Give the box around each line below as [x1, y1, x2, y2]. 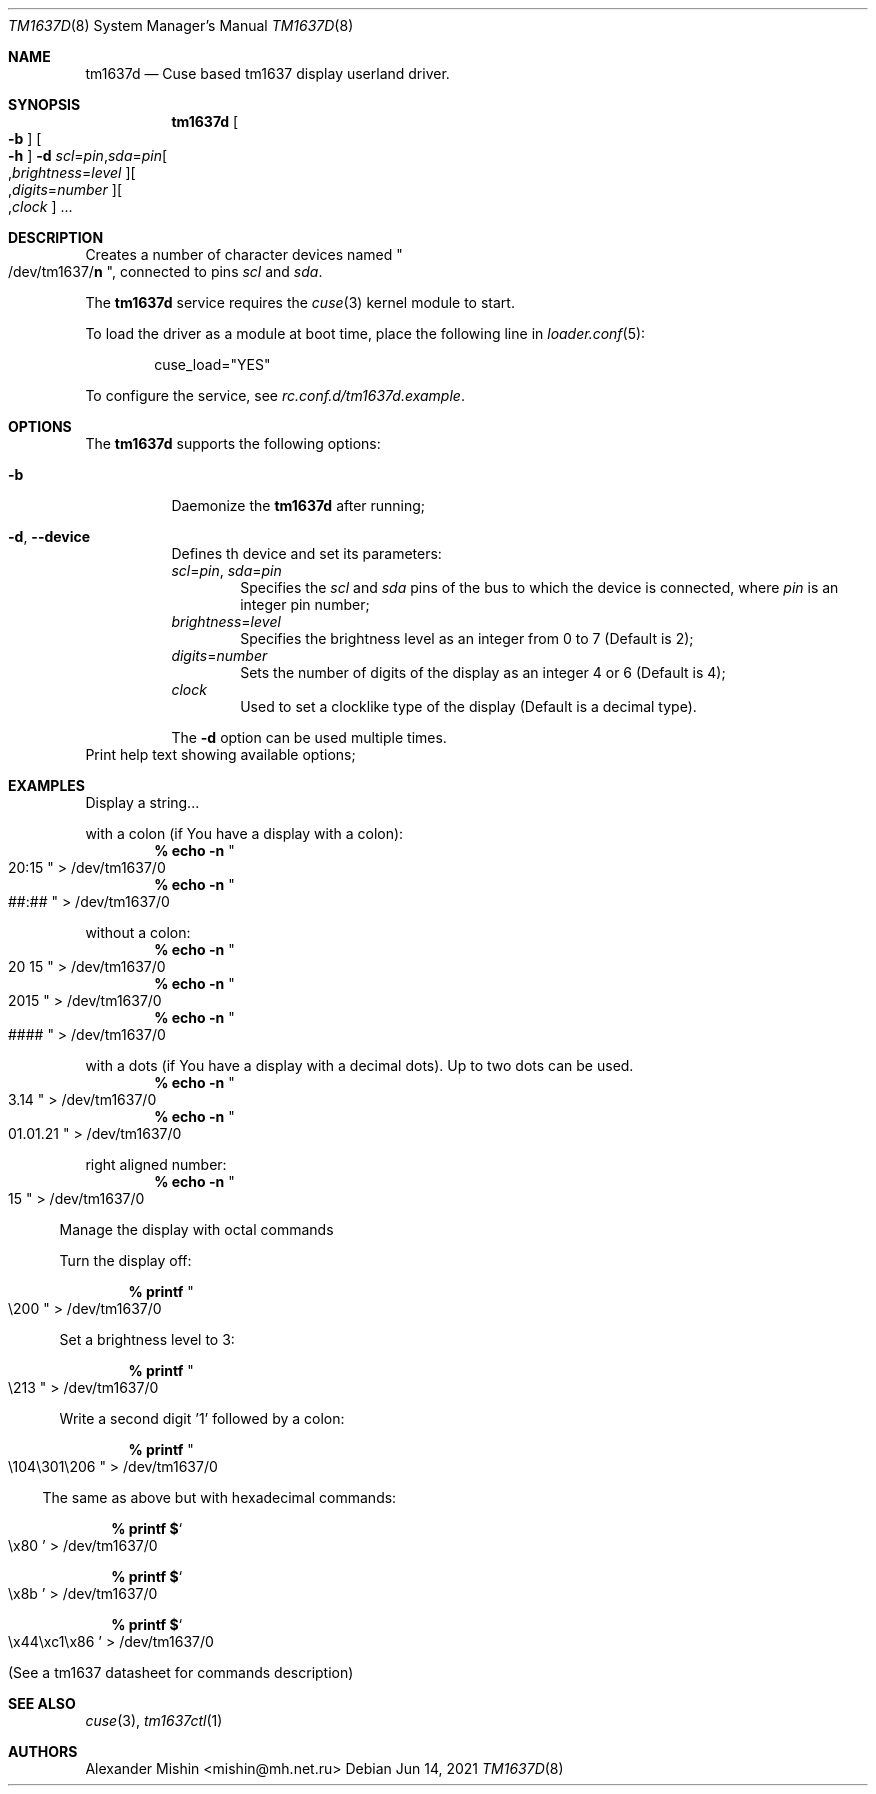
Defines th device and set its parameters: [171, 545, 442, 562]
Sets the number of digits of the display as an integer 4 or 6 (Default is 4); [240, 664, 726, 681]
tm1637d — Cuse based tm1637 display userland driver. [85, 65, 450, 82]
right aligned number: [85, 1156, 227, 1173]
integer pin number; [240, 596, 370, 613]
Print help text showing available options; [85, 746, 356, 763]
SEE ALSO [8, 1695, 76, 1712]
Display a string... [85, 794, 200, 811]
